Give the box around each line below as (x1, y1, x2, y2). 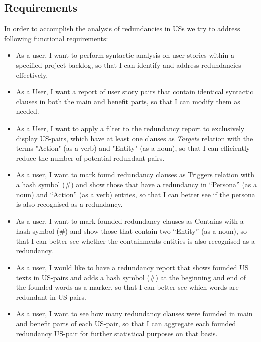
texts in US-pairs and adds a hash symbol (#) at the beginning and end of (16, 272, 246, 282)
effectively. (16, 69, 48, 80)
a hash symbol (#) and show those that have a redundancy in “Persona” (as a (16, 179, 257, 189)
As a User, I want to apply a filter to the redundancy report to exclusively (16, 123, 245, 133)
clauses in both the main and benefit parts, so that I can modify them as (16, 96, 240, 106)
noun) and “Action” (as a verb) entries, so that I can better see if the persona (16, 189, 255, 199)
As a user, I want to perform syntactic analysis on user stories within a (16, 50, 234, 60)
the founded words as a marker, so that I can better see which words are (16, 282, 239, 292)
